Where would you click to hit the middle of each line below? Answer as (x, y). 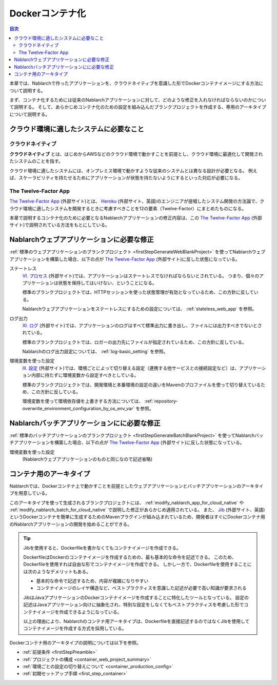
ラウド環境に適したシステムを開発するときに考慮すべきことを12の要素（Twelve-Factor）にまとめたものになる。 (128, 208)
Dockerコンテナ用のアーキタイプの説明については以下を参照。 (75, 642)
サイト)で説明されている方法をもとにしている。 (60, 225)
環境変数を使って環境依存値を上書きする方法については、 (83, 401)
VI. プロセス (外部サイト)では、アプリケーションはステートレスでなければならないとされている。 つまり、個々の (141, 276)
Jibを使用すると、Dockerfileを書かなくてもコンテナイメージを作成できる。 (102, 548)
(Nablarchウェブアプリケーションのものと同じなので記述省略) (87, 459)
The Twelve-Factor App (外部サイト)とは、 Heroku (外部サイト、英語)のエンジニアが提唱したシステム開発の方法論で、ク (137, 201)
